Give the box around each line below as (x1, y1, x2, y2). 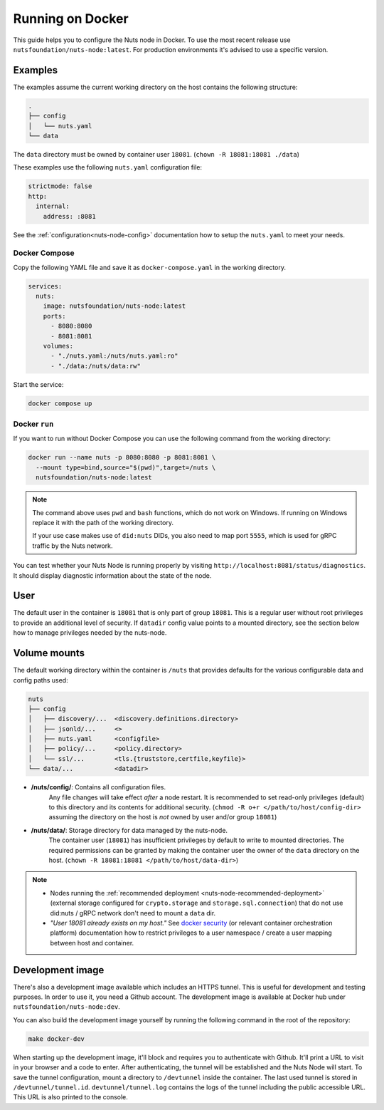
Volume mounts (13, 647, 85, 659)
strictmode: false (28, 182, 92, 190)
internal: (36, 202, 70, 210)
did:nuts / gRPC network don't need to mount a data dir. (50, 908, 216, 917)
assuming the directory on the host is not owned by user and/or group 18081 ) (48, 813, 277, 821)
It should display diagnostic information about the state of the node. (13, 571, 212, 580)
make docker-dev (28, 1034, 85, 1043)
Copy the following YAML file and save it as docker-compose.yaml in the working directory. (13, 263, 286, 271)
